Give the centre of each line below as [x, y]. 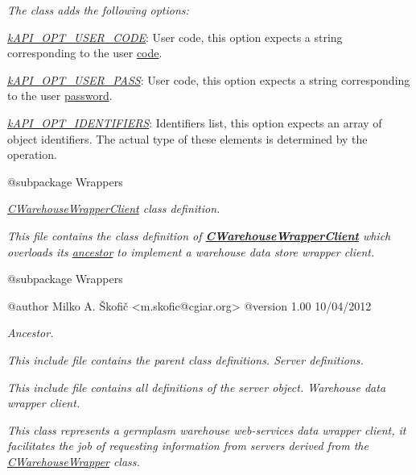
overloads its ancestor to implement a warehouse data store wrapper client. [191, 251]
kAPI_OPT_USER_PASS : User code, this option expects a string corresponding [209, 79]
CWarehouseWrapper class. [74, 461]
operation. [32, 154]
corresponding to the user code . [85, 53]
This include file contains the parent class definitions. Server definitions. [185, 359]
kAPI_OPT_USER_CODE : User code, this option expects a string [175, 37]
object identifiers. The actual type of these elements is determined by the [187, 138]
